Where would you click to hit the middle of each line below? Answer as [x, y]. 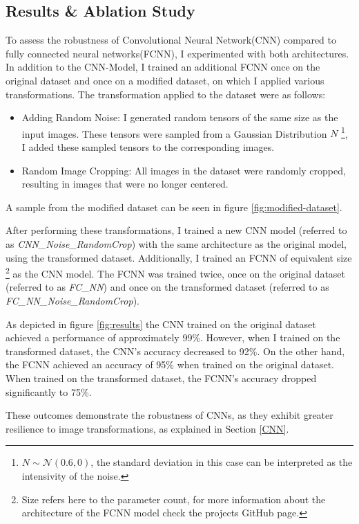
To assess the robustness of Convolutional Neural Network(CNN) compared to [171, 40]
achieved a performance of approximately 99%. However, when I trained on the [173, 337]
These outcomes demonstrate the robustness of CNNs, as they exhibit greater [169, 415]
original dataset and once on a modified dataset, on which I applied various [165, 80]
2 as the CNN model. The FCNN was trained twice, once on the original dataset [176, 272]
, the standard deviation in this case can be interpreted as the [222, 462]
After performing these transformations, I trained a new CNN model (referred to [176, 230]
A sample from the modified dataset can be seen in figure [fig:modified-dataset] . [174, 207]
